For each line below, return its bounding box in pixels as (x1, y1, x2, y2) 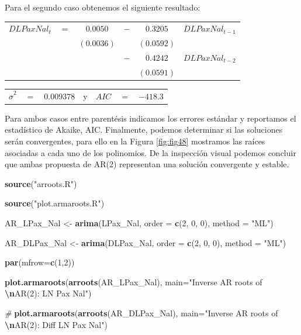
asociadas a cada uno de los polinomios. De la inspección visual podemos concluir (5, 146, 296, 158)
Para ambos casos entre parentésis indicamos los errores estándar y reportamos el (5, 112, 296, 124)
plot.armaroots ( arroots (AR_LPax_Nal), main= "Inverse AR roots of (5, 275, 262, 288)
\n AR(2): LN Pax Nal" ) (5, 287, 92, 299)
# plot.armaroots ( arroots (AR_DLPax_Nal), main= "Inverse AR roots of (5, 306, 278, 319)
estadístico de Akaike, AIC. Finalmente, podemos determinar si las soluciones (5, 123, 283, 136)
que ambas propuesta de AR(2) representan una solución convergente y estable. (5, 158, 289, 170)
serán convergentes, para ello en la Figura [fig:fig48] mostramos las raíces (5, 135, 265, 147)
